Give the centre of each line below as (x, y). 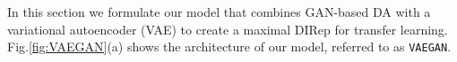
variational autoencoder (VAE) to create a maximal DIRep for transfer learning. (228, 29)
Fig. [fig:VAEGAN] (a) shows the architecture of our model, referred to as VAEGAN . (229, 46)
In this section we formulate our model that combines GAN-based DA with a (219, 12)
